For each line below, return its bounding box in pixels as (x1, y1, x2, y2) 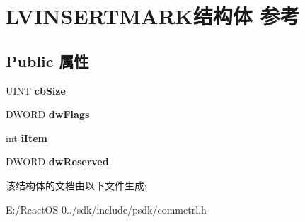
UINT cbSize (6, 83, 66, 98)
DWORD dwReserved (6, 154, 109, 169)
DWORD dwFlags (6, 107, 90, 122)
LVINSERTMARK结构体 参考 (6, 1, 300, 30)
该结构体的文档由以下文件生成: (6, 177, 147, 192)
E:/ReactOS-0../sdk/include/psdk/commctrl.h (6, 201, 207, 216)
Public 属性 (6, 49, 89, 71)
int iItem (6, 130, 48, 145)
